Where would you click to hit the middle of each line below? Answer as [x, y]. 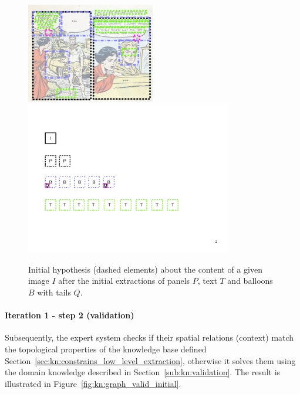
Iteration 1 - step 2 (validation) [70, 315]
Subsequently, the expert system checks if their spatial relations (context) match [149, 337]
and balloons [250, 281]
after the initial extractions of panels [124, 281]
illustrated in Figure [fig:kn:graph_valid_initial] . [93, 383]
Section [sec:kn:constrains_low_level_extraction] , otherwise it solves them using [150, 360]
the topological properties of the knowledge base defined [106, 349]
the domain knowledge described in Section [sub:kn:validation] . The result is [143, 372]
